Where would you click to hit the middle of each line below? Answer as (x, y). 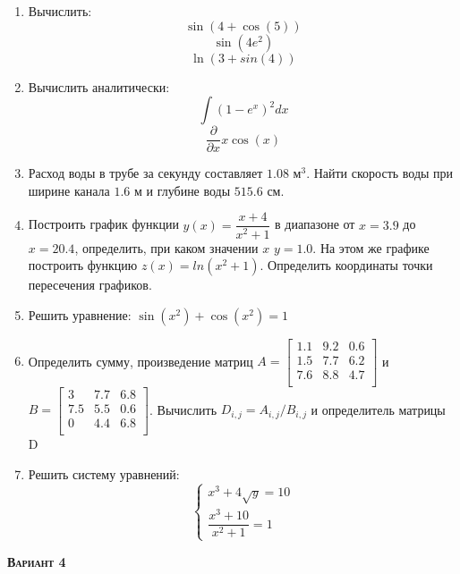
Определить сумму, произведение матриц (141, 361)
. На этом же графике (371, 247)
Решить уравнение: (80, 314)
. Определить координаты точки (346, 265)
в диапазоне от (315, 224)
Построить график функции (103, 224)
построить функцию (83, 265)
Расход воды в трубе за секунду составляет (145, 173)
